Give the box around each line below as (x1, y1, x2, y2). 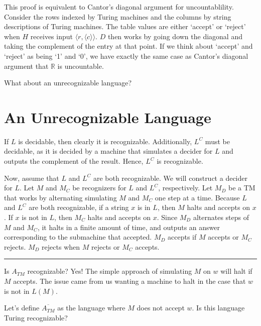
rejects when (42, 241, 80, 252)
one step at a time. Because (155, 192, 240, 202)
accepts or (208, 232, 239, 242)
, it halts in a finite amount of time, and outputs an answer (37, 222, 220, 232)
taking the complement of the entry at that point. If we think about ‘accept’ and (4, 41, 253, 51)
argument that (4, 60, 49, 71)
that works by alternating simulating (4, 192, 117, 202)
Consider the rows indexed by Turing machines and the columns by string (4, 11, 231, 22)
